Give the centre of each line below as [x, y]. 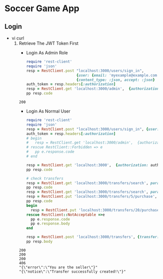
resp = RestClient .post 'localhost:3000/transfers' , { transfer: [93, 237]
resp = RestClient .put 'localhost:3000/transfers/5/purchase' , [91, 197]
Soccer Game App [42, 9]
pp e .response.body [50, 224]
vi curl [18, 38]
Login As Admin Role [47, 53]
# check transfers [45, 178]
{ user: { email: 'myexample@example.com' [118, 75]
